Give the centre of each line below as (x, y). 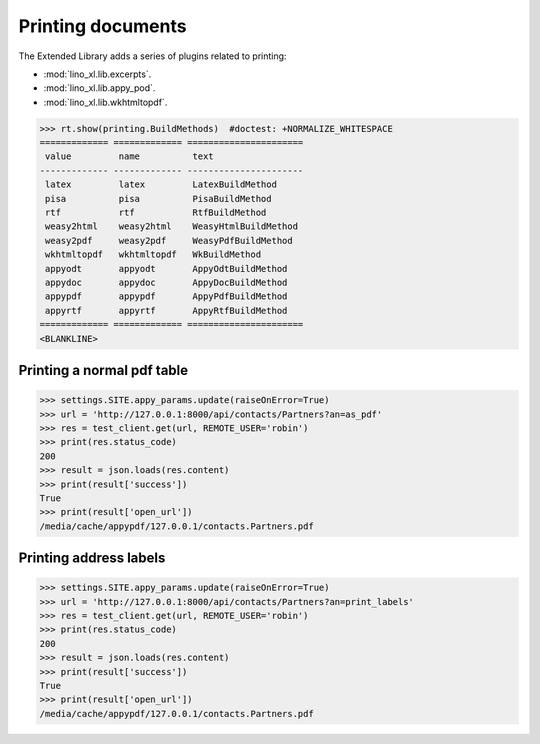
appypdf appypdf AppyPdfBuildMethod (166, 296)
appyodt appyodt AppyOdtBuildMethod (166, 268)
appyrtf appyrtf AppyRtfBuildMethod (166, 310)
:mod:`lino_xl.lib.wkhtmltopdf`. (105, 102)
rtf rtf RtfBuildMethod (156, 213)
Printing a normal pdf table (103, 370)
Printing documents (102, 26)
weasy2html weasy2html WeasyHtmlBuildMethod (172, 226)
